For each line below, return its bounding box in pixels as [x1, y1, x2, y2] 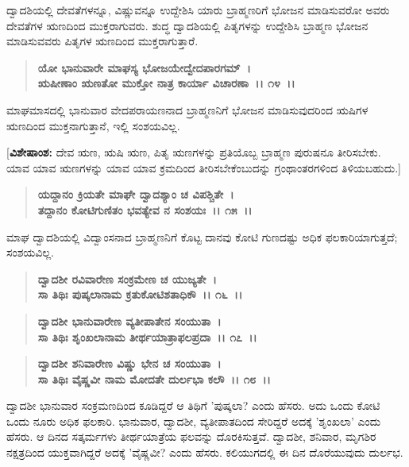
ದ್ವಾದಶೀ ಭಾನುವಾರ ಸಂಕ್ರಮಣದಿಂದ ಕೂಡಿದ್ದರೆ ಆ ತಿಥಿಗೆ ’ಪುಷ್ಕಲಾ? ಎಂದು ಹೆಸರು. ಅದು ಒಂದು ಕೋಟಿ [6, 397, 380, 414]
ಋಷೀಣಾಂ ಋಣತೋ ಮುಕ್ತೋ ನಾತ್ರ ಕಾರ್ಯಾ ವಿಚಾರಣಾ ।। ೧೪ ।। [37, 75, 295, 91]
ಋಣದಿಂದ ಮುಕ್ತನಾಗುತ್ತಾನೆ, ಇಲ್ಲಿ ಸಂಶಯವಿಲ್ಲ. [6, 117, 180, 133]
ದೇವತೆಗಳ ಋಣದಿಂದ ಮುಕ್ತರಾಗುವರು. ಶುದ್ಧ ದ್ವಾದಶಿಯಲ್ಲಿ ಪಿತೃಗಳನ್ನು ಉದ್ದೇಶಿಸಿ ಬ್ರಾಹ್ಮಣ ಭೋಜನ [6, 17, 368, 33]
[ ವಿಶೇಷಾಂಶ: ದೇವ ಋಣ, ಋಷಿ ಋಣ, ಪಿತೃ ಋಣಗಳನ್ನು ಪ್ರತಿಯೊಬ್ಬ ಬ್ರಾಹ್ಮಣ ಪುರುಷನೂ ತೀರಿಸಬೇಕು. [6, 144, 381, 160]
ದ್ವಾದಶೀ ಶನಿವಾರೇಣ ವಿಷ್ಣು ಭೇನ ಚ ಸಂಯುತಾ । [37, 355, 222, 372]
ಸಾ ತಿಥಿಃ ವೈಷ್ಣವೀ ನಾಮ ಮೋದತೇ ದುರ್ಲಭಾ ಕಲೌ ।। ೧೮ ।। [37, 370, 271, 387]
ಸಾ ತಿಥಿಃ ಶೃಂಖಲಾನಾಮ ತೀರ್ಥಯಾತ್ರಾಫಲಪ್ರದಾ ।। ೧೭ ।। [37, 328, 257, 345]
